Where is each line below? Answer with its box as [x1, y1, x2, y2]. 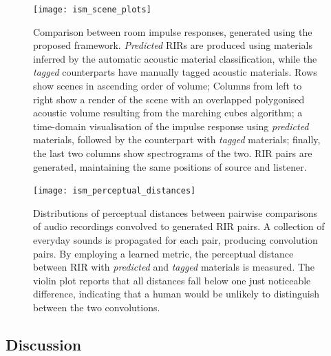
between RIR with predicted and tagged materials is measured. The [33, 260, 315, 274]
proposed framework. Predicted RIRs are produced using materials [33, 38, 313, 52]
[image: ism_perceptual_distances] [33, 186, 196, 196]
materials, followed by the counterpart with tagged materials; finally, [33, 132, 321, 147]
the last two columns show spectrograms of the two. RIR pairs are [33, 146, 312, 160]
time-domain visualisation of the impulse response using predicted [33, 118, 309, 133]
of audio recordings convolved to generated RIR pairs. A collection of [33, 219, 325, 233]
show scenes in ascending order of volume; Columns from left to [33, 78, 302, 93]
